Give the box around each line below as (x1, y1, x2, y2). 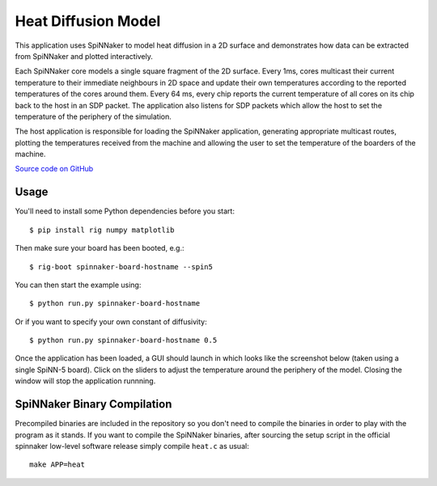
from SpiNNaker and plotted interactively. (15, 51, 154, 61)
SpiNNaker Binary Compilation (15, 397, 172, 412)
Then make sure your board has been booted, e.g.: (15, 243, 185, 253)
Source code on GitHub (15, 164, 94, 174)
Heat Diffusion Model (15, 12, 161, 30)
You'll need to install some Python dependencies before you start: (15, 206, 235, 216)
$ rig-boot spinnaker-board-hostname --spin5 (29, 262, 214, 271)
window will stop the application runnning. (15, 376, 156, 386)
